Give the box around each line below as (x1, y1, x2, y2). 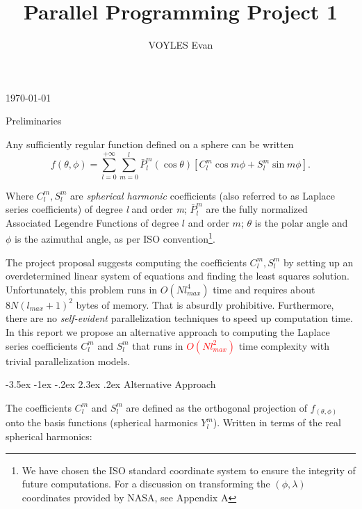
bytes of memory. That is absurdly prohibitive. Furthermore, (76, 297, 334, 312)
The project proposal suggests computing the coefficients (6, 255, 247, 269)
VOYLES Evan (148, 38, 213, 52)
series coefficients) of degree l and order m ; (6, 202, 187, 216)
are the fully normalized (206, 202, 308, 216)
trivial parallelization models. (6, 353, 131, 368)
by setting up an (283, 255, 354, 269)
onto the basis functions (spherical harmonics (6, 415, 198, 430)
